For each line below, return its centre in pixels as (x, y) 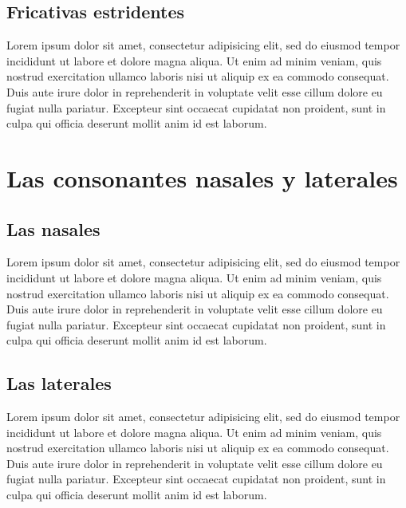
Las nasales (53, 228)
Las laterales (59, 383)
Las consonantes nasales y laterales (202, 177)
